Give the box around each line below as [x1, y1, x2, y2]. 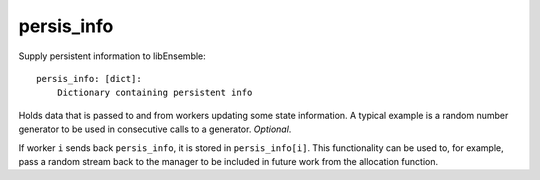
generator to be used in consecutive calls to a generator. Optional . [18, 123, 292, 135]
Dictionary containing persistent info [56, 87, 253, 99]
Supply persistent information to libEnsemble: [18, 50, 207, 62]
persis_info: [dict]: [36, 73, 142, 84]
